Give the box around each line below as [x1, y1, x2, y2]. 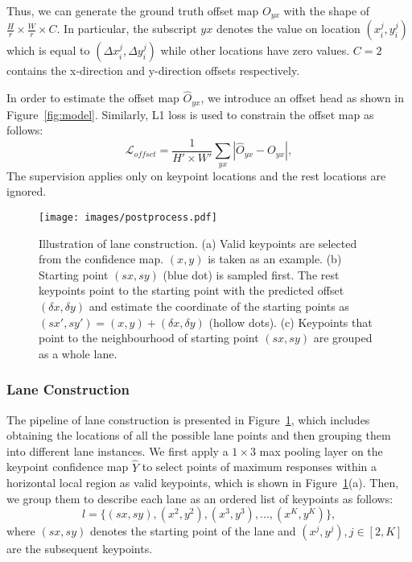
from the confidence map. [39, 250, 164, 267]
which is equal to [6, 42, 90, 59]
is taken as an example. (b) [208, 250, 342, 267]
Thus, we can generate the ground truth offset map [6, 2, 259, 19]
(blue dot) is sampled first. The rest [163, 266, 340, 283]
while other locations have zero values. [160, 42, 350, 59]
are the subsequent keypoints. [6, 540, 153, 557]
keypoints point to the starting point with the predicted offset [39, 282, 344, 299]
